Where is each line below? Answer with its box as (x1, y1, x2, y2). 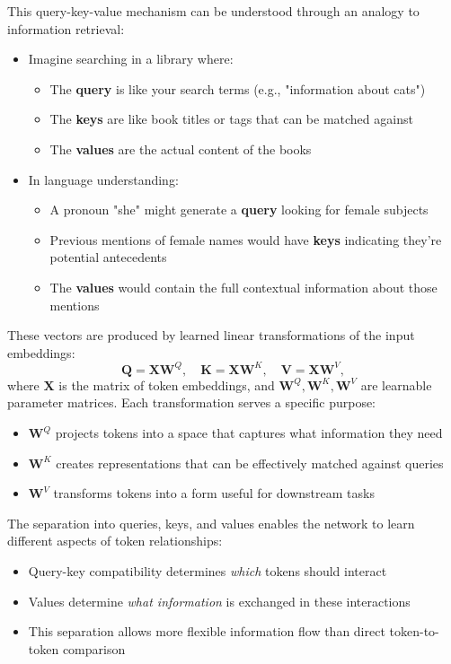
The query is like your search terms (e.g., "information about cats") (49, 79, 426, 98)
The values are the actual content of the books (49, 139, 312, 158)
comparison (62, 639, 126, 658)
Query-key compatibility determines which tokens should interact (28, 561, 387, 580)
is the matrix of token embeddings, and (58, 375, 275, 394)
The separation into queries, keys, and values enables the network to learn (7, 513, 415, 532)
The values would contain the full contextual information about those (49, 277, 438, 296)
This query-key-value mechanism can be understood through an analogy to (7, 2, 420, 20)
